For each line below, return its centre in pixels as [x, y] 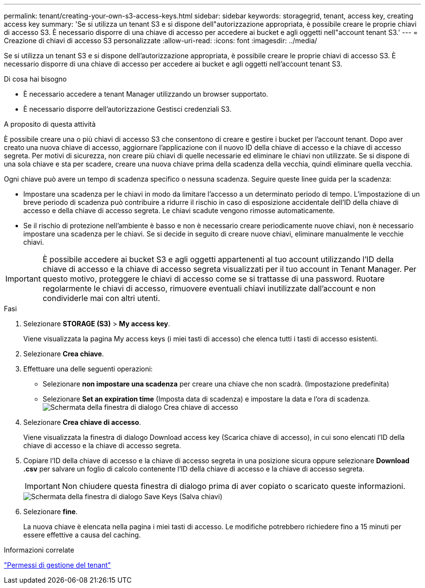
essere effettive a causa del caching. [82, 535]
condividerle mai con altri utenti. [101, 298]
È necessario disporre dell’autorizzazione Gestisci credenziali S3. [127, 109]
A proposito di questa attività [50, 124]
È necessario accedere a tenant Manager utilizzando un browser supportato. [146, 94]
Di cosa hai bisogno [35, 79]
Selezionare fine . [50, 512]
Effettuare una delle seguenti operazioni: [88, 369]
